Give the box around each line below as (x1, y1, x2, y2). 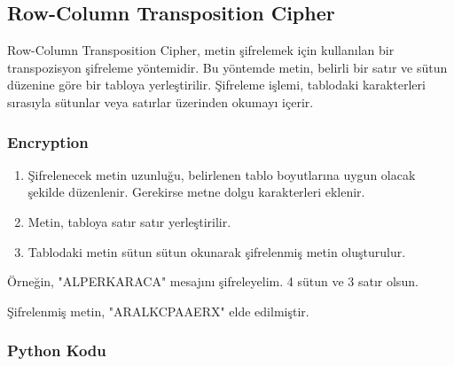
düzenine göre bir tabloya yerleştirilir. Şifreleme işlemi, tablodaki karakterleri (7, 75, 426, 94)
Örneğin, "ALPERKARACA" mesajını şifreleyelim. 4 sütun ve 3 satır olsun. (7, 272, 419, 291)
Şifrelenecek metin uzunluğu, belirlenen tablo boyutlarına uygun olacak (27, 165, 416, 183)
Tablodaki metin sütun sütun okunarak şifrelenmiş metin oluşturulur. (27, 242, 406, 261)
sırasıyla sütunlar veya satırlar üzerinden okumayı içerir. (7, 92, 314, 111)
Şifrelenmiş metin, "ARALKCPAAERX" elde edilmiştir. (7, 301, 309, 320)
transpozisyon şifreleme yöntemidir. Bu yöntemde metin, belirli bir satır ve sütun (7, 58, 448, 76)
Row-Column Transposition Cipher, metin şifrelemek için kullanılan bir (7, 41, 395, 59)
